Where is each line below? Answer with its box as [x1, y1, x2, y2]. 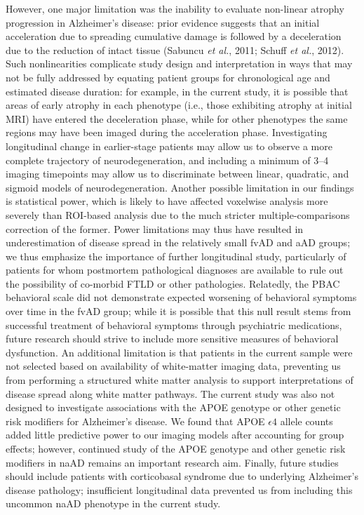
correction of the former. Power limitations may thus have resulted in [6, 221, 304, 236]
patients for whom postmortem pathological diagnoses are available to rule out [6, 262, 344, 277]
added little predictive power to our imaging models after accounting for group [6, 427, 344, 442]
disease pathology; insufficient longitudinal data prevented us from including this [6, 482, 353, 497]
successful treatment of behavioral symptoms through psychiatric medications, [6, 317, 342, 332]
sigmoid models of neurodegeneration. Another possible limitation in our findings [6, 180, 354, 194]
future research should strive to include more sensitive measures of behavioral [6, 331, 339, 346]
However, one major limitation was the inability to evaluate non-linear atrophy [6, 1, 344, 15]
